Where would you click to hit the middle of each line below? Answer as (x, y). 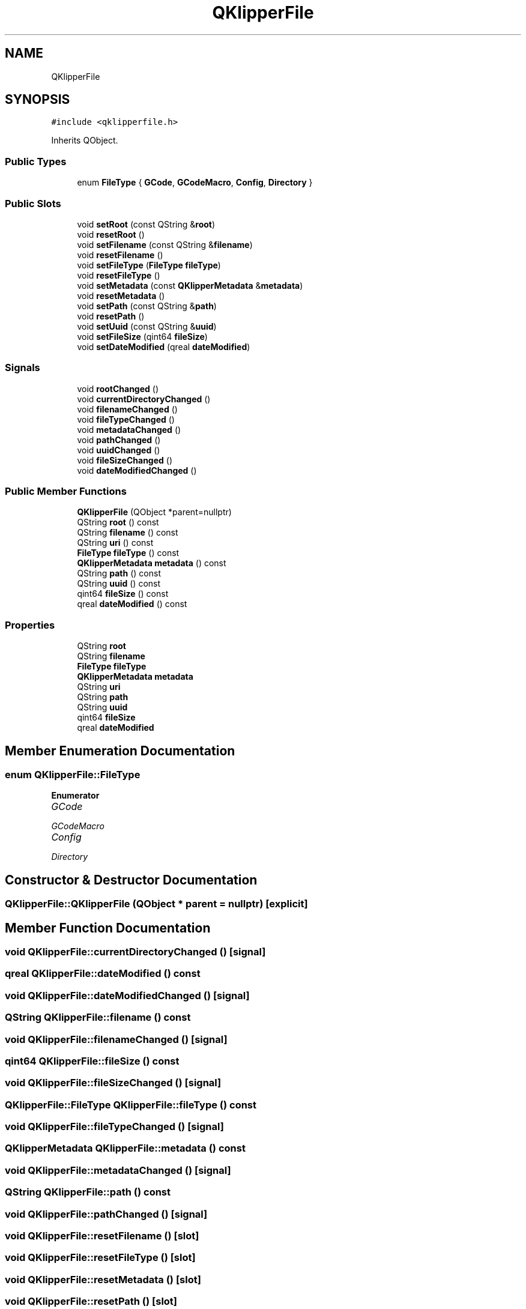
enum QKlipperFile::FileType (73, 775)
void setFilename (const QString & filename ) (165, 244)
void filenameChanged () (127, 409)
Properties (30, 625)
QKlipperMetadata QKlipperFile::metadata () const (125, 1148)
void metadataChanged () (129, 429)
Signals (23, 368)
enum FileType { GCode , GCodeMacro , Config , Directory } (195, 183)
